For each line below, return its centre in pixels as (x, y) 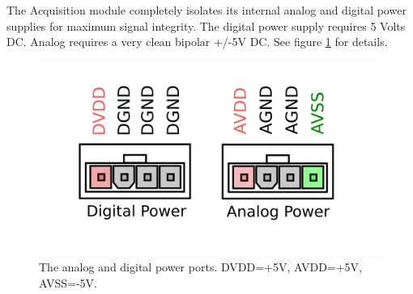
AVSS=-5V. (68, 282)
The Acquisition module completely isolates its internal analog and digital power (206, 10)
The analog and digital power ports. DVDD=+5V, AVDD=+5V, (200, 267)
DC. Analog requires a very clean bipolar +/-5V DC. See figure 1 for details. (197, 42)
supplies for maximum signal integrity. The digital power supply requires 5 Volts (206, 25)
